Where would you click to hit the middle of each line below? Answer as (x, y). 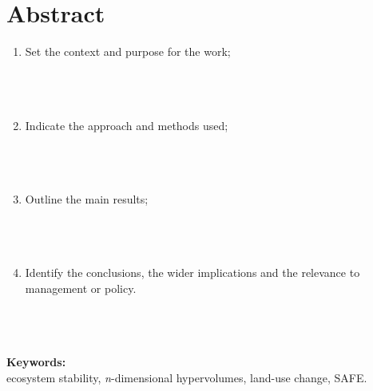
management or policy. (81, 288)
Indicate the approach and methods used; (127, 125)
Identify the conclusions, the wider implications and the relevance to (192, 273)
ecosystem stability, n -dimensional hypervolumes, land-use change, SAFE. (187, 377)
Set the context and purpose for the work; (128, 51)
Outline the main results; (87, 198)
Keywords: (36, 362)
